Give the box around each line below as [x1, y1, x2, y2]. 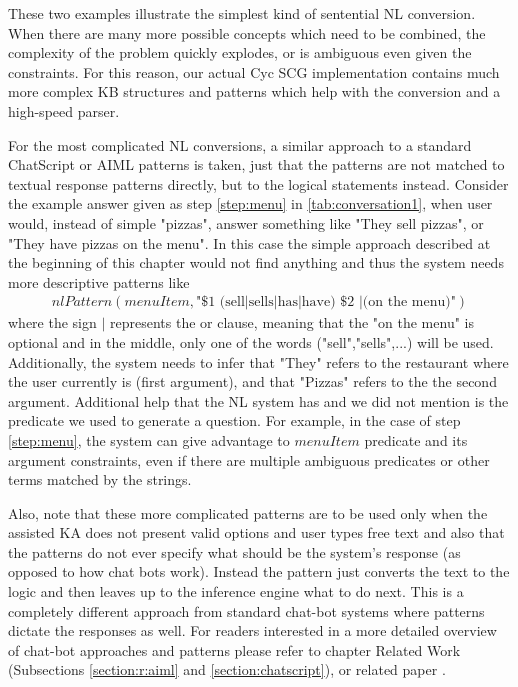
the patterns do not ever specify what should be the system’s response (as [8, 541, 461, 562]
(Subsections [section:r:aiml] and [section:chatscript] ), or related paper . [8, 659, 446, 680]
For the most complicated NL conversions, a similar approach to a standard [8, 134, 472, 155]
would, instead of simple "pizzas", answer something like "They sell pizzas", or [8, 212, 484, 233]
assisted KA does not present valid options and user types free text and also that [8, 522, 505, 543]
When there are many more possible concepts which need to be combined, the [8, 22, 486, 43]
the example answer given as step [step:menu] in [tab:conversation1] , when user [8, 193, 493, 214]
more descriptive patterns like [8, 271, 190, 292]
